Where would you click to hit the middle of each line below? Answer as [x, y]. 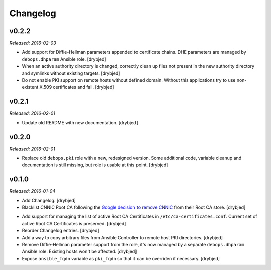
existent [30, 87]
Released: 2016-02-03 [33, 43]
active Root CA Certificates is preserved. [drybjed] [74, 223]
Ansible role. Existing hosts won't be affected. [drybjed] [79, 252]
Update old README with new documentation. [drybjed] [80, 122]
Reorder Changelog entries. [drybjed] [61, 231]
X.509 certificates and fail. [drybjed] [77, 87]
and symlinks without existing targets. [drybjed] [71, 73]
